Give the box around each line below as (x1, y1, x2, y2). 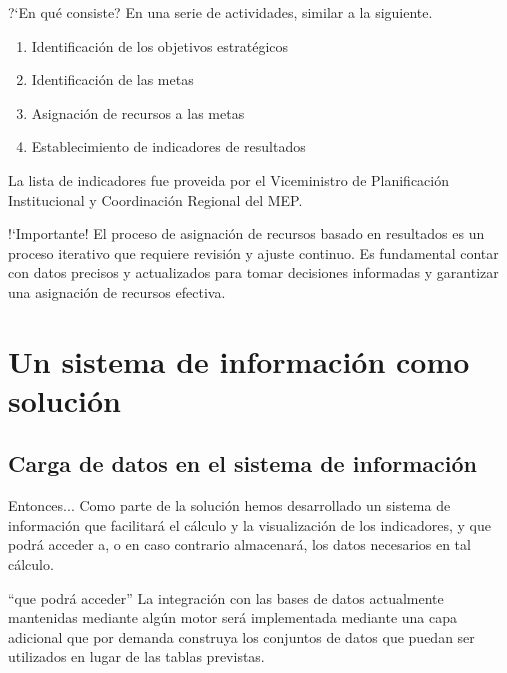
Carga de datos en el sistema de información (8, 448, 478, 479)
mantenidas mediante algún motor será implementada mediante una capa (8, 607, 457, 628)
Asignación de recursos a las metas (31, 102, 245, 123)
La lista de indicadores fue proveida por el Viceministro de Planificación (8, 169, 450, 190)
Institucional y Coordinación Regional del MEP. (8, 189, 303, 210)
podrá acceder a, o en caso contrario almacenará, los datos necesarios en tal (8, 534, 471, 555)
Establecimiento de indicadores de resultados (31, 136, 306, 157)
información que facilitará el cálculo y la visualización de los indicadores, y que (8, 514, 491, 535)
